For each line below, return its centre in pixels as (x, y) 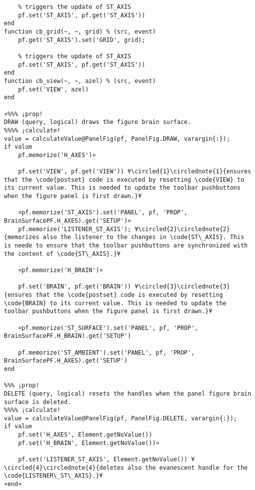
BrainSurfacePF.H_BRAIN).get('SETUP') (68, 336)
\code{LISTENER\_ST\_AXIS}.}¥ (54, 476)
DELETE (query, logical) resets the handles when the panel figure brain (128, 393)
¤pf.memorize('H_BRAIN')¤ (60, 270)
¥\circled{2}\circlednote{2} (182, 229)
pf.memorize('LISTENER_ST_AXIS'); (74, 229)
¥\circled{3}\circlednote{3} (182, 287)
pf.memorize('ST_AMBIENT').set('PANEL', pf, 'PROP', (106, 352)
